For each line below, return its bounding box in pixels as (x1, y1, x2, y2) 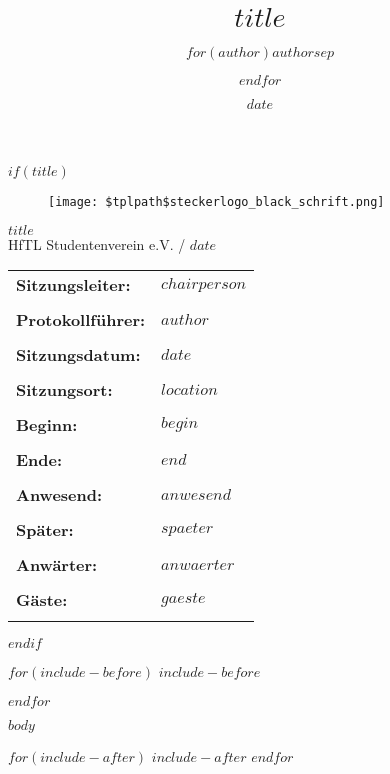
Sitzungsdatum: (16, 343, 141, 367)
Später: (16, 518, 74, 542)
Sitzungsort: (16, 378, 113, 402)
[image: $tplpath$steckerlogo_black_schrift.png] (48, 194, 385, 209)
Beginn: (16, 413, 78, 437)
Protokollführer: (16, 308, 146, 332)
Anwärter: (16, 553, 98, 577)
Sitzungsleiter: (16, 273, 131, 297)
